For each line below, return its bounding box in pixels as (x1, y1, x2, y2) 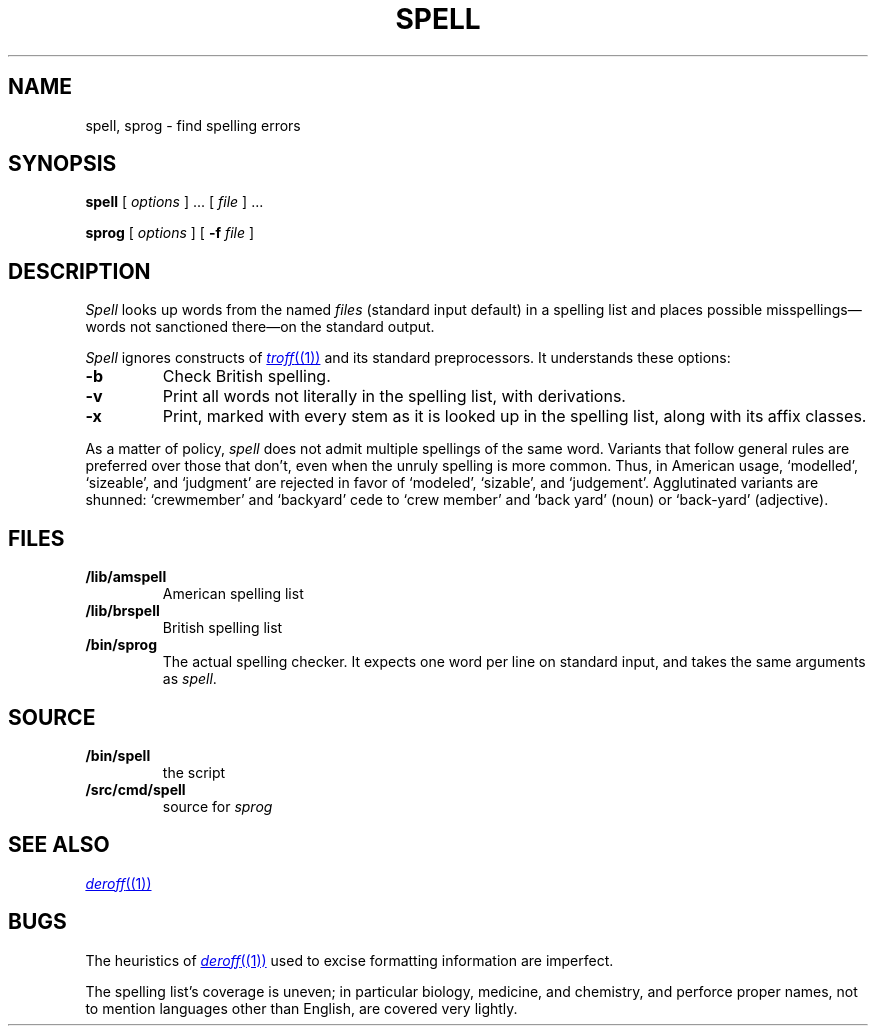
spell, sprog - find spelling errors (85, 116, 301, 134)
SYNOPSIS (8, 151, 117, 177)
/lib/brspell (85, 602, 160, 620)
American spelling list (162, 585, 304, 603)
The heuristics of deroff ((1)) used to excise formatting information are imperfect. (85, 951, 614, 969)
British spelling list (162, 619, 283, 637)
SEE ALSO (8, 832, 110, 858)
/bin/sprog (85, 636, 158, 654)
